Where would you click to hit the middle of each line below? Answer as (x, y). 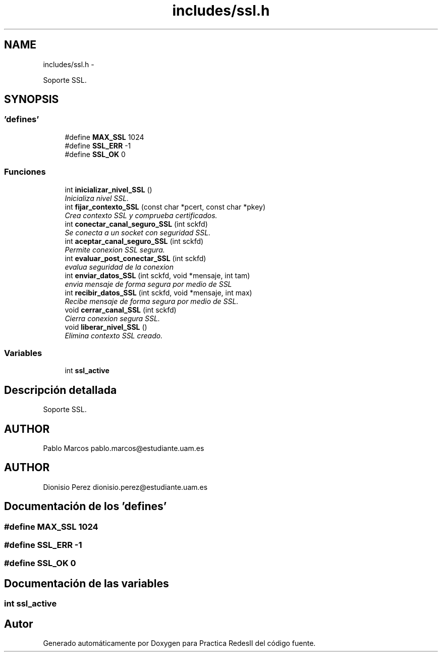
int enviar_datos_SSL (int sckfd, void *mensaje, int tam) (157, 275)
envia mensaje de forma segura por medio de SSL (148, 284)
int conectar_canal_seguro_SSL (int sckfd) (136, 224)
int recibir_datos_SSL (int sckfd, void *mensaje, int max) (158, 292)
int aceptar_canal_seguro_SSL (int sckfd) (134, 241)
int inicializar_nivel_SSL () (108, 189)
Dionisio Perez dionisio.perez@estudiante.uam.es (125, 487)
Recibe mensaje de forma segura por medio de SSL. (152, 301)
